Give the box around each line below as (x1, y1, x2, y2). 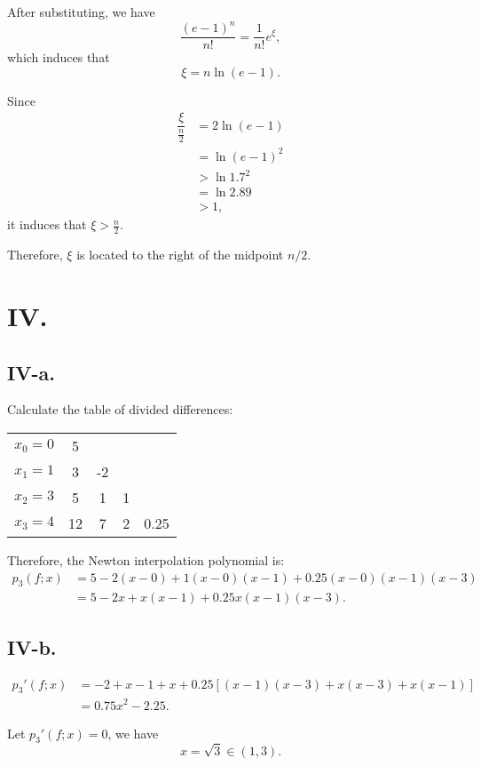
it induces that (7, 215, 87, 234)
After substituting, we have (7, 3, 155, 20)
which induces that (7, 48, 110, 67)
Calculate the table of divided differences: (7, 400, 233, 419)
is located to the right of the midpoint (76, 245, 284, 264)
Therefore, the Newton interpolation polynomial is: (7, 550, 285, 569)
